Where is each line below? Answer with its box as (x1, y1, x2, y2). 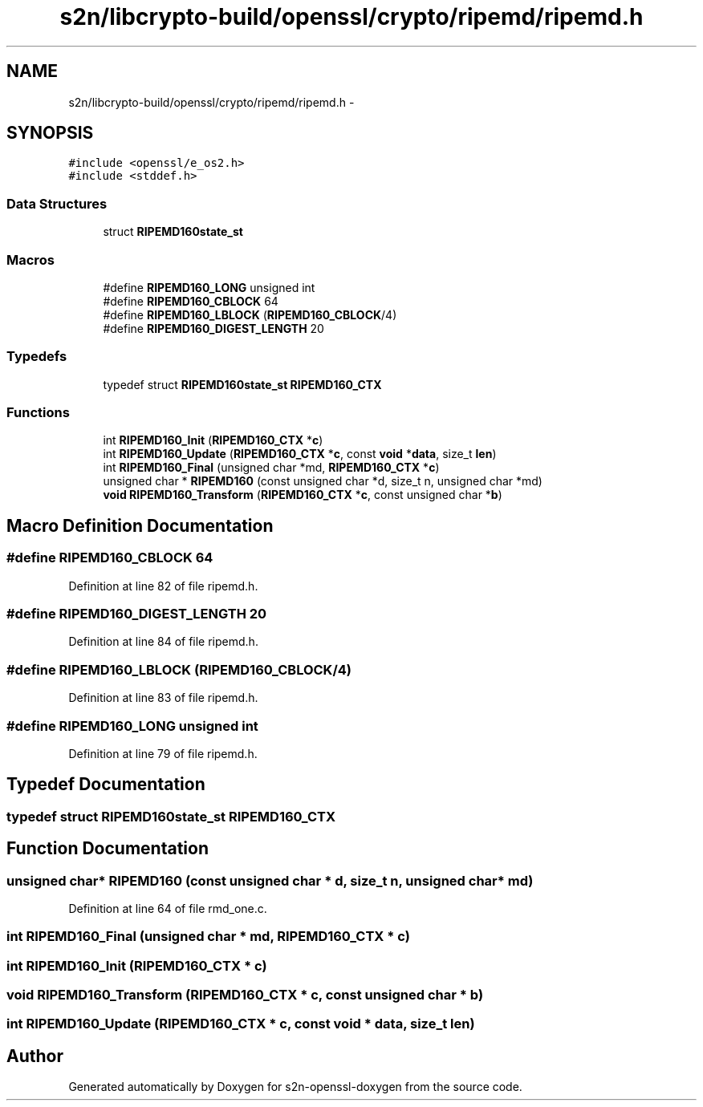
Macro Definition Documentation (6, 515, 274, 536)
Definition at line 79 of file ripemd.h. (68, 746, 258, 760)
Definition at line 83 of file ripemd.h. (68, 691, 258, 705)
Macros (6, 251, 55, 268)
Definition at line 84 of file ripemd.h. (68, 635, 258, 649)
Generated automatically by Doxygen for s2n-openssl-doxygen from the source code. (68, 1080, 522, 1094)
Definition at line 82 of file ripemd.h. (68, 578, 258, 593)
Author (6, 1045, 63, 1066)
